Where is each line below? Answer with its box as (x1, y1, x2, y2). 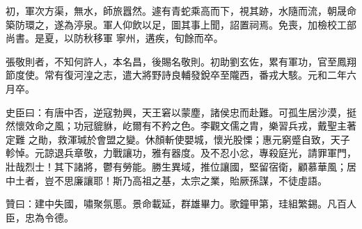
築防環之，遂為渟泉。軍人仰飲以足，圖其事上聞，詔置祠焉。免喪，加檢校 (6, 17, 337, 31)
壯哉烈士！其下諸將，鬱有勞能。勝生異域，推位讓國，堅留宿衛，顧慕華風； (6, 159, 347, 173)
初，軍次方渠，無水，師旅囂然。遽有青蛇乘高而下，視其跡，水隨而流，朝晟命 (6, 3, 356, 17)
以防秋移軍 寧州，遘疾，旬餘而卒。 (63, 31, 223, 45)
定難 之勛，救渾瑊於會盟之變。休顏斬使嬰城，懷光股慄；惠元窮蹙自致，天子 (6, 132, 350, 146)
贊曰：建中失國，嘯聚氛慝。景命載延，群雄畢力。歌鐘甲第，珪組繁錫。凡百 (6, 196, 347, 211)
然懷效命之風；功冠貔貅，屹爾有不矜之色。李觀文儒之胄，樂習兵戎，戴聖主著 (6, 118, 356, 133)
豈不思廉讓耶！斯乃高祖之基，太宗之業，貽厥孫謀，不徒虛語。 (44, 173, 327, 187)
